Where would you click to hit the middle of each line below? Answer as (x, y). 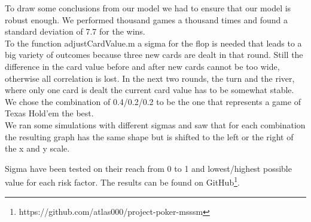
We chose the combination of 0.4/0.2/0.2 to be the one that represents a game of (153, 101)
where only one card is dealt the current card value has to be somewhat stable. (150, 90)
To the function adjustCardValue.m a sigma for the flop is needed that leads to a (153, 43)
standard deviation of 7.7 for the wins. (75, 31)
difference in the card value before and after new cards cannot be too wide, (142, 66)
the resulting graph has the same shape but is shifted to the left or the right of (149, 136)
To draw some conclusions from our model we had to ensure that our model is (148, 8)
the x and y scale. (37, 148)
